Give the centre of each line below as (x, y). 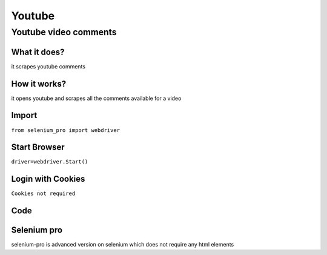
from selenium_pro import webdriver (66, 130)
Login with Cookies (48, 179)
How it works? (39, 84)
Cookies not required (43, 194)
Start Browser (38, 147)
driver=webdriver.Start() (50, 162)
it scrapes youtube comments (48, 66)
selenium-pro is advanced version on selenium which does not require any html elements (123, 245)
